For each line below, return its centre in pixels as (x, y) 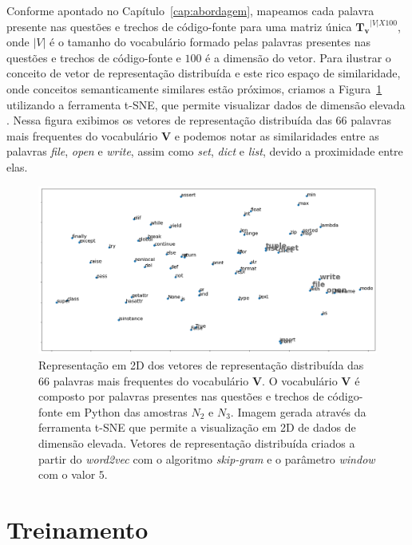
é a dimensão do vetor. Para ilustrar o (298, 57)
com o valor (67, 474)
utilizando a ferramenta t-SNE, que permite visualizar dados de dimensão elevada (206, 104)
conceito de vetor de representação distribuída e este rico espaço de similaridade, (204, 73)
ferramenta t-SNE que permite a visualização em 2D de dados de (197, 427)
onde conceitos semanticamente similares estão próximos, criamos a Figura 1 (194, 88)
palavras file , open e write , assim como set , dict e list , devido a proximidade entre (205, 151)
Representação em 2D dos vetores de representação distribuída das (201, 365)
